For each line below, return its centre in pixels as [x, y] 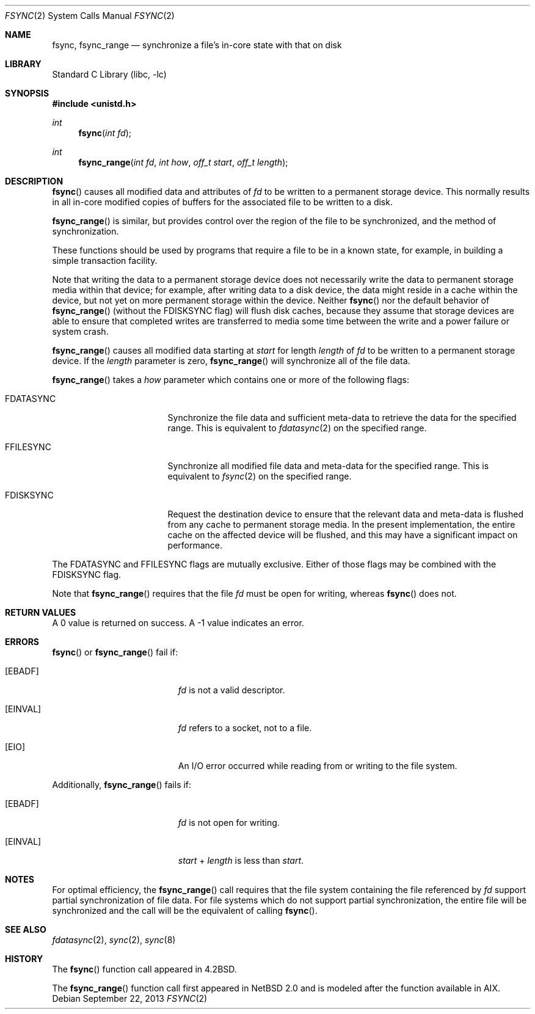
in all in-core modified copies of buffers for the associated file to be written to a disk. [222, 202]
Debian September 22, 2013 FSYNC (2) [130, 998]
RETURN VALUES [41, 612]
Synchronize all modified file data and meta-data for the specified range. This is [328, 466]
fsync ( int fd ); [105, 133]
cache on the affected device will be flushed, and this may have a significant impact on [343, 535]
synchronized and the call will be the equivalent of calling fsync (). [185, 910]
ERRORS [22, 642]
